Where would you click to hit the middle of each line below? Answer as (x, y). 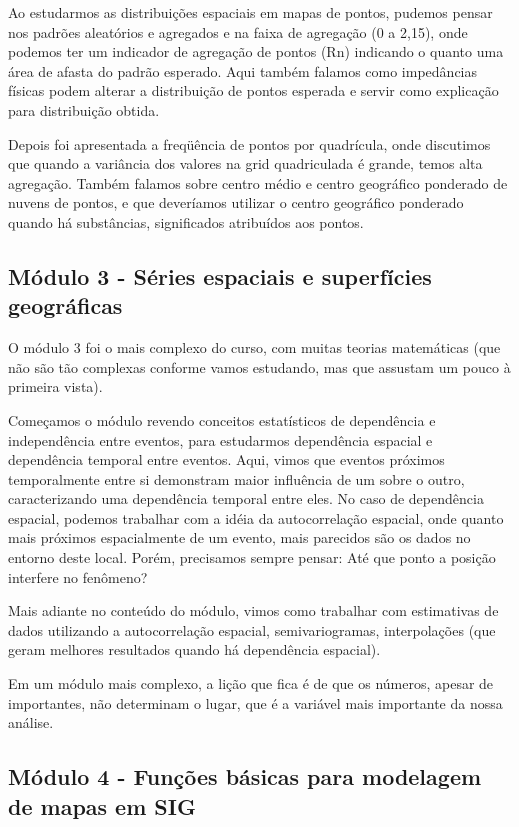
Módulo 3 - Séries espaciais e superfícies (220, 275)
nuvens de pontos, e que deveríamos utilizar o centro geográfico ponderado (236, 202)
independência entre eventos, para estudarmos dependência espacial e (220, 439)
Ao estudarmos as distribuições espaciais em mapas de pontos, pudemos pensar (250, 12)
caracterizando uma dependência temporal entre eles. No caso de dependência (246, 498)
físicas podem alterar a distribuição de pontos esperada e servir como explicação (253, 90)
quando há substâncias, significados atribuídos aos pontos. (186, 221)
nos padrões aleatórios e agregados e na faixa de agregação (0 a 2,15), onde (238, 31)
